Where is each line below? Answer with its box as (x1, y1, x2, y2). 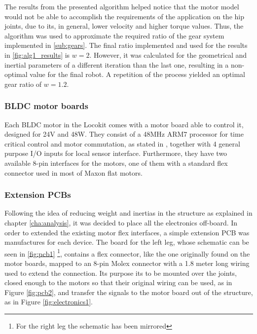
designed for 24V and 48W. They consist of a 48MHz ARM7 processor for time (4, 129, 244, 139)
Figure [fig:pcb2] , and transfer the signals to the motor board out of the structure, (4, 287, 253, 297)
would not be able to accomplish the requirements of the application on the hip (4, 11, 244, 21)
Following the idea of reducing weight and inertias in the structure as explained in (4, 208, 253, 218)
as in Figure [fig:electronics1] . (4, 297, 93, 307)
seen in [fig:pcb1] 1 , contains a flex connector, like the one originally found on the (4, 247, 250, 259)
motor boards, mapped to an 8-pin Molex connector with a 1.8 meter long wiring (4, 258, 250, 268)
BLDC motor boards (4, 100, 88, 112)
